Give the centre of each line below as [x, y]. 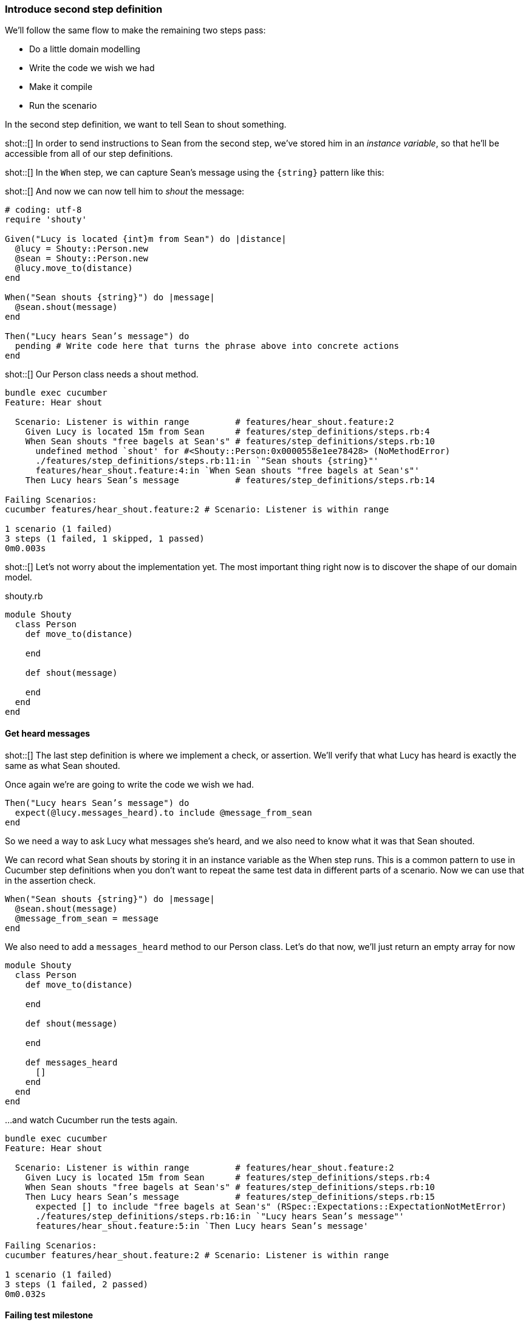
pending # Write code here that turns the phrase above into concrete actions [207, 346]
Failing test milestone [49, 1315]
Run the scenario [63, 106]
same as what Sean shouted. [63, 765]
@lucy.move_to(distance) [74, 268]
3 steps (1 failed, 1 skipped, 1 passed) [105, 539]
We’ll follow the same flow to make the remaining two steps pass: [135, 30]
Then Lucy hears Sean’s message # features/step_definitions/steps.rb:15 [230, 1196]
